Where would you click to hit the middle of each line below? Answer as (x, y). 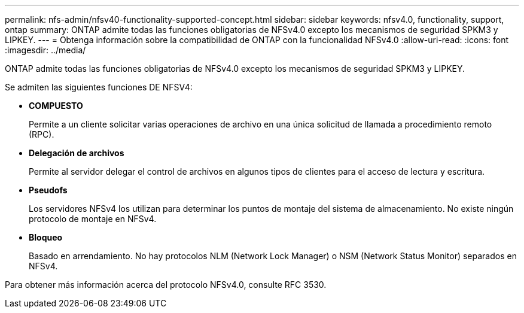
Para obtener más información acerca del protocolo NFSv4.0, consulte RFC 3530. (166, 285)
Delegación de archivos (77, 153)
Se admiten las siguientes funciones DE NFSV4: (99, 87)
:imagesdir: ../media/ (45, 50)
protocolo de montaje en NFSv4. (93, 219)
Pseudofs (48, 190)
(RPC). (42, 134)
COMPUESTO (56, 106)
